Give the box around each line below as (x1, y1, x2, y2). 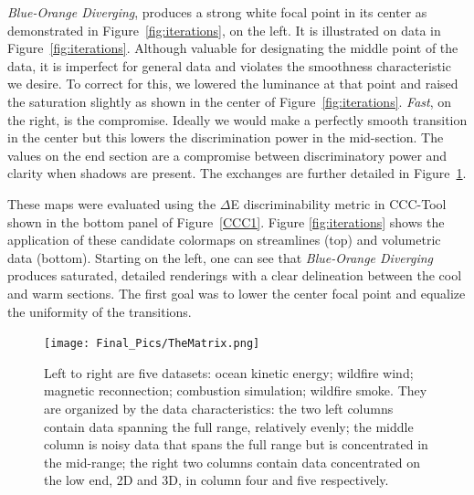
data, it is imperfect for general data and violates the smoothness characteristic (7, 56, 451, 75)
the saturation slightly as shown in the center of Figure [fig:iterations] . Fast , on (7, 91, 452, 111)
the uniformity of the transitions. (7, 301, 192, 321)
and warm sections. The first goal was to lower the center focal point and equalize (7, 283, 466, 302)
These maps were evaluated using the (7, 194, 216, 213)
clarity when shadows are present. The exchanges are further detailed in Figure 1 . (7, 163, 467, 183)
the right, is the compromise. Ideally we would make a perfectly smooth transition (7, 110, 468, 129)
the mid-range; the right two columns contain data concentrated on (44, 452, 421, 471)
